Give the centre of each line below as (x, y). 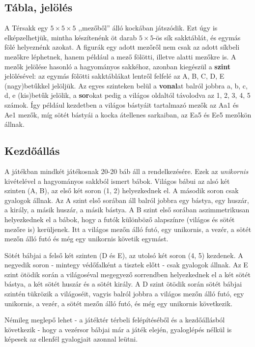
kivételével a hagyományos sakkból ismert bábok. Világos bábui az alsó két (117, 181)
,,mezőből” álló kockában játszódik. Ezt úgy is (148, 28)
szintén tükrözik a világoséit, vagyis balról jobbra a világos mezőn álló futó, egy (124, 294)
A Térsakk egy (26, 28)
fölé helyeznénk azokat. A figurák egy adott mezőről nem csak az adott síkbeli (122, 47)
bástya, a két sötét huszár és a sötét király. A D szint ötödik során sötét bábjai (123, 284)
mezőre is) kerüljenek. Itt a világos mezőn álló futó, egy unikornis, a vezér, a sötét (128, 229)
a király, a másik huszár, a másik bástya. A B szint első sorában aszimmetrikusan (127, 210)
